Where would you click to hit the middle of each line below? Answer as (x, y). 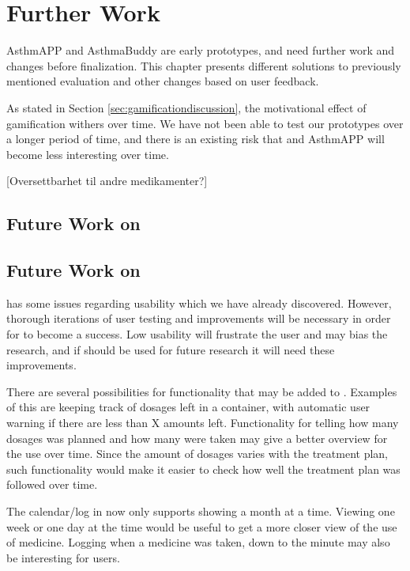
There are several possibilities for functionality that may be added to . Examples (202, 391)
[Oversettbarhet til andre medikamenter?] (107, 181)
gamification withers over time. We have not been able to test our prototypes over (205, 123)
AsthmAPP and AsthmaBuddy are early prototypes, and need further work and (201, 50)
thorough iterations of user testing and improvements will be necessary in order (199, 318)
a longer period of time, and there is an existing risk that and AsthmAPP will (196, 139)
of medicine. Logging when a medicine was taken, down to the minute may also (198, 542)
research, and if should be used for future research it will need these (171, 349)
